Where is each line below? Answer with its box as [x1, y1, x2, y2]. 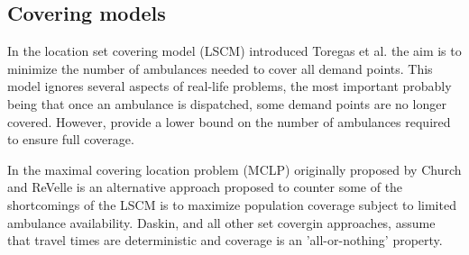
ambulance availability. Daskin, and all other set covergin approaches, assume [7, 213, 436, 232]
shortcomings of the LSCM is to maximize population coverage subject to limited [7, 195, 456, 214]
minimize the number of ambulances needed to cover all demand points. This [7, 59, 433, 77]
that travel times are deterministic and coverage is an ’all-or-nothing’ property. [7, 231, 443, 250]
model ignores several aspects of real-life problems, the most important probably [7, 77, 452, 96]
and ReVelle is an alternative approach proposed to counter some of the [7, 178, 403, 196]
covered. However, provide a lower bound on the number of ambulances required [7, 112, 451, 131]
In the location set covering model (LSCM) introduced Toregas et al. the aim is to [7, 41, 462, 60]
